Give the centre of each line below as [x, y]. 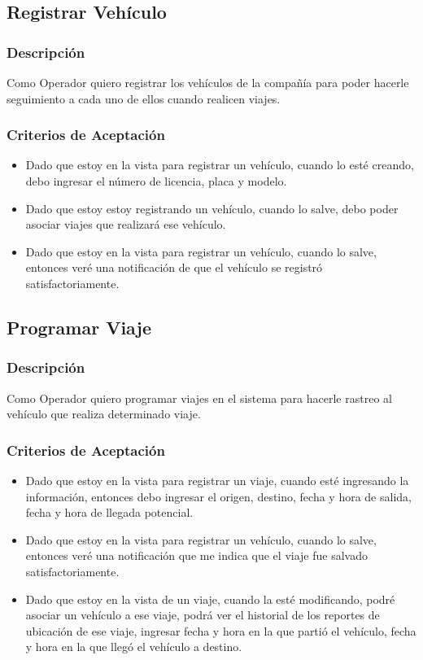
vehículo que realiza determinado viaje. [104, 414]
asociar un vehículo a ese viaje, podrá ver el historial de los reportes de [203, 615]
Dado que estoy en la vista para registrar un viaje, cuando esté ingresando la [217, 480]
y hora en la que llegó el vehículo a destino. [134, 647]
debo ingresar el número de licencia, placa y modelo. [156, 181]
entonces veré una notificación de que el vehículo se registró [174, 267]
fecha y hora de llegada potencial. [109, 512]
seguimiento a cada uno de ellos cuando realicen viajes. [144, 98]
